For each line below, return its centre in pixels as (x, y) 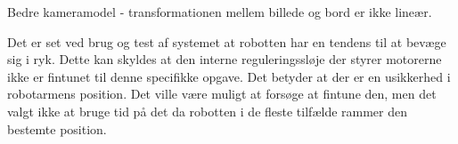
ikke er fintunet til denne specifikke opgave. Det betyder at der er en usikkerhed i (229, 76)
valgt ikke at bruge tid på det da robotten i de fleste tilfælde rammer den (208, 111)
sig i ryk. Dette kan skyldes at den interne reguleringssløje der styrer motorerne (225, 59)
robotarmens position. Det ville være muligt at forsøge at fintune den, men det (222, 94)
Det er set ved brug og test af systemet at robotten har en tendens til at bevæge (227, 41)
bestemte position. (57, 128)
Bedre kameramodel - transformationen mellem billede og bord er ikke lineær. (220, 12)
